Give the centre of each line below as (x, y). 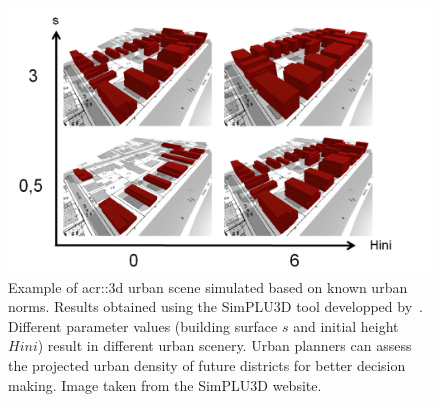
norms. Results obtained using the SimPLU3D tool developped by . (215, 306)
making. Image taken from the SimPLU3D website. (165, 384)
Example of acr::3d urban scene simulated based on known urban (208, 286)
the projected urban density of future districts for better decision (207, 364)
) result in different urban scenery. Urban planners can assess (224, 345)
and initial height (346, 325)
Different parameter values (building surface (143, 325)
